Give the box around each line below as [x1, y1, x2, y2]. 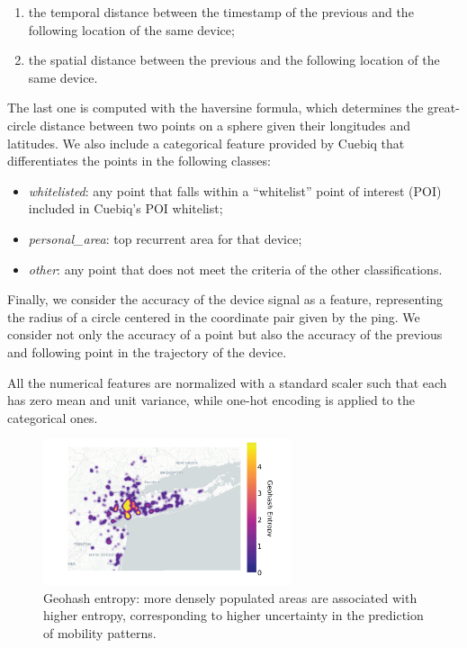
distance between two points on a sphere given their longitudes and [40, 115, 411, 134]
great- [427, 98, 460, 117]
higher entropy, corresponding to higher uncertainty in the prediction [43, 606, 424, 625]
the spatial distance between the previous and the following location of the [28, 50, 440, 69]
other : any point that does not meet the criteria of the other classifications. [28, 259, 443, 278]
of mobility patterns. [43, 623, 157, 642]
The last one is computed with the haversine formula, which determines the [7, 98, 424, 117]
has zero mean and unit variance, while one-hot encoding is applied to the [7, 391, 415, 409]
